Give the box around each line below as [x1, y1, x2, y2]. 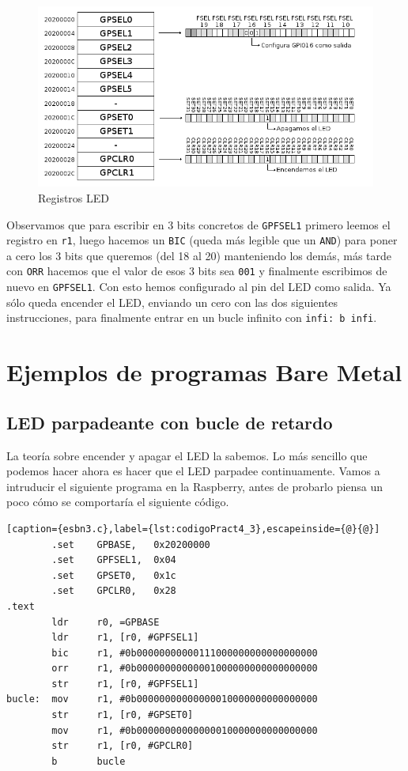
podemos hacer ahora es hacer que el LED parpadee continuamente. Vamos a [6, 463, 380, 479]
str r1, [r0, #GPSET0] [51, 709, 194, 721]
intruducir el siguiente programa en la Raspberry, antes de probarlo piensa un [6, 478, 383, 494]
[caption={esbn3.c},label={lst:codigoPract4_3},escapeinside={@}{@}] [6, 523, 380, 535]
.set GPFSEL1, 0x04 [51, 554, 176, 566]
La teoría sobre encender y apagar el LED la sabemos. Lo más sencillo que [6, 447, 368, 463]
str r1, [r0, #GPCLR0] [51, 740, 194, 752]
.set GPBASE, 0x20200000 [51, 539, 210, 550]
